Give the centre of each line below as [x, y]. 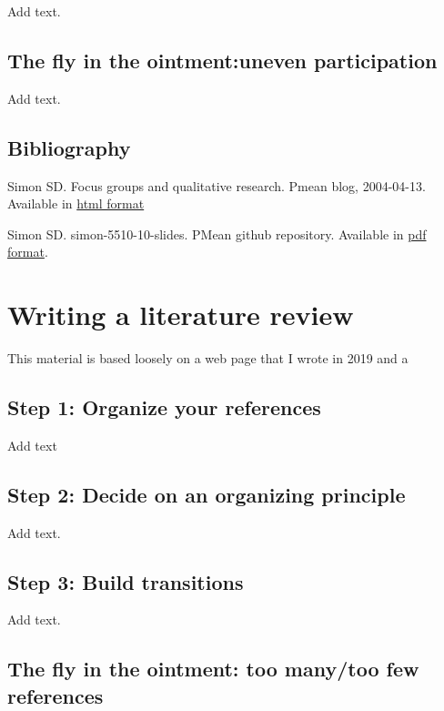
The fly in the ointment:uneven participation [222, 60]
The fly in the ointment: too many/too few [213, 669]
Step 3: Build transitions [126, 581]
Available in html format [76, 203]
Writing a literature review [181, 315]
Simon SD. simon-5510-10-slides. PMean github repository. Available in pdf [217, 234]
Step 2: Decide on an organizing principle [207, 494]
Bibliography [69, 147]
